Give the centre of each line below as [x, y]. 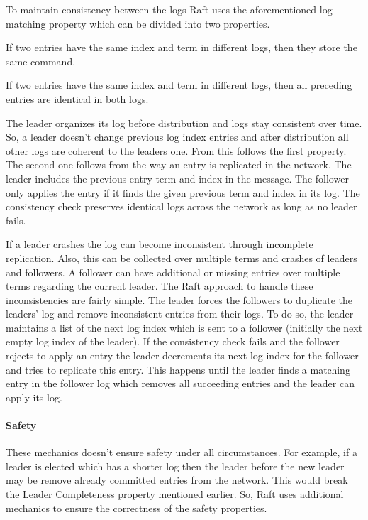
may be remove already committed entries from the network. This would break [177, 480]
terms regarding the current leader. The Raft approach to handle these [160, 286]
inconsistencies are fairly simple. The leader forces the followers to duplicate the [179, 299]
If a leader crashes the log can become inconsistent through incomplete [160, 244]
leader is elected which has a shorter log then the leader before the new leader [175, 466]
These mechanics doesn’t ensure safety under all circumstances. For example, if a [182, 452]
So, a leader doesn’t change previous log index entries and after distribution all [177, 137]
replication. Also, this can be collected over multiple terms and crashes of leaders [182, 258]
